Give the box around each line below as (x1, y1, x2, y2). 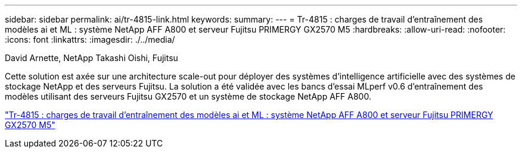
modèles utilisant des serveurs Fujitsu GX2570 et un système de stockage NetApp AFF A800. (5, 91, 371, 101)
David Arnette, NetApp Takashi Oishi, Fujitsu (5, 53, 178, 63)
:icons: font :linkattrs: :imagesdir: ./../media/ (5, 34, 175, 44)
